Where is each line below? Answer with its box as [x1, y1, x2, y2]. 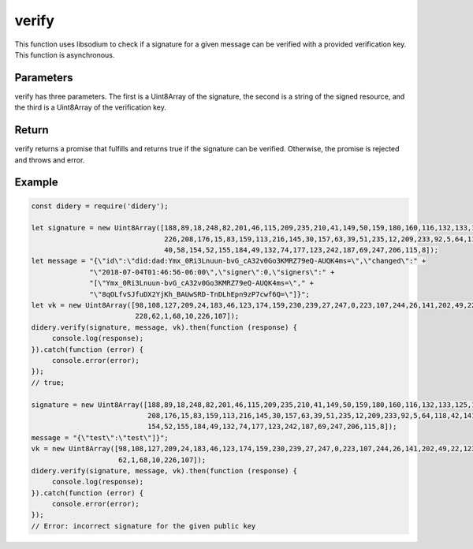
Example [14, 176, 58, 189]
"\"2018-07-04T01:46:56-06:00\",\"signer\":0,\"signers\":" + [89, 267, 335, 276]
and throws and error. [14, 155, 85, 165]
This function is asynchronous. [14, 50, 115, 59]
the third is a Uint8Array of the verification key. [14, 103, 167, 112]
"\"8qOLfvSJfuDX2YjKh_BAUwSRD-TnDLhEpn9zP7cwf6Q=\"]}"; [89, 289, 311, 299]
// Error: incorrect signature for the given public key [31, 521, 256, 530]
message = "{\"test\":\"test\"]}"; [31, 433, 169, 442]
